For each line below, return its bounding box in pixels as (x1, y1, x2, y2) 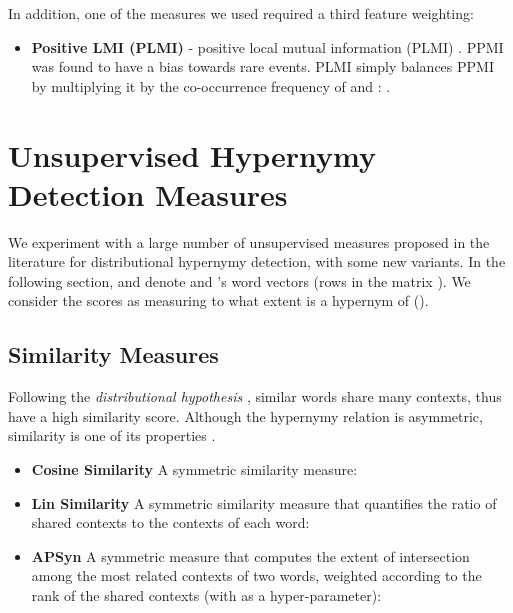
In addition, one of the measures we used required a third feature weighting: (8, 3, 474, 23)
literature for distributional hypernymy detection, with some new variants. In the (8, 251, 506, 272)
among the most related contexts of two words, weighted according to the (31, 565, 482, 586)
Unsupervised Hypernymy (8, 134, 377, 175)
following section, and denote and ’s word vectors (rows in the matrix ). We (8, 270, 471, 291)
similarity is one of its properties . (8, 425, 216, 446)
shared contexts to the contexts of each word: (31, 512, 310, 533)
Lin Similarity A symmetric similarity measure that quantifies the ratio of (31, 492, 497, 513)
